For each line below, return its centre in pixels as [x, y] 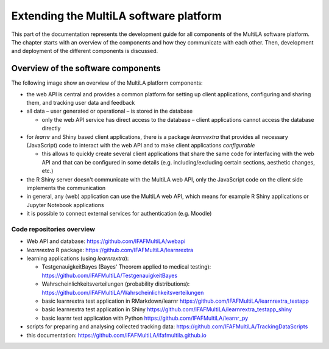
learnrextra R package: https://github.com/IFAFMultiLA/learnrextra [110, 250]
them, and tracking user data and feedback [81, 103]
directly [51, 129]
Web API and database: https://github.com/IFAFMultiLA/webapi [106, 241]
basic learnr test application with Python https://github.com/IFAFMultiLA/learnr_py [145, 318]
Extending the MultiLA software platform [116, 16]
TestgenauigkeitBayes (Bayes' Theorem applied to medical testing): [126, 267]
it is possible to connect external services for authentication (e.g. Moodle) [119, 214]
